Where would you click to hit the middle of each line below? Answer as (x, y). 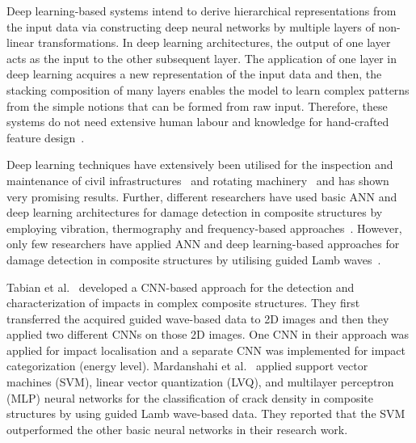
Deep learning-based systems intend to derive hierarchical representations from (202, 11)
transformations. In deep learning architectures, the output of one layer (214, 42)
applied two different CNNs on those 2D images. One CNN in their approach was (208, 334)
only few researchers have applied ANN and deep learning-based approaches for (203, 244)
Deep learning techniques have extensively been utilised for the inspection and (200, 165)
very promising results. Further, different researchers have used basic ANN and (202, 196)
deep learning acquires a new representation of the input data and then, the (194, 74)
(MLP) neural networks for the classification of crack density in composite (190, 397)
